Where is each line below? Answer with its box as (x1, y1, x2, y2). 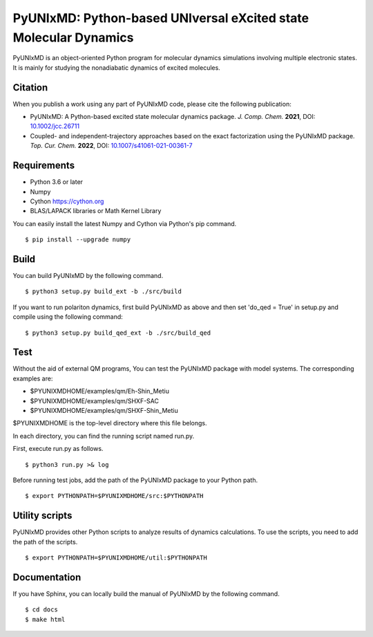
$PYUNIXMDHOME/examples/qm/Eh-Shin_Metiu (30, 387, 169, 396)
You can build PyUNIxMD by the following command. (12, 271, 164, 279)
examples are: (12, 374, 53, 382)
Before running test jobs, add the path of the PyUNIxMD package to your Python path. (12, 476, 258, 484)
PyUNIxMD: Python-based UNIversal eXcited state (12, 10, 309, 26)
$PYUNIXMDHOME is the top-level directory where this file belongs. (12, 419, 207, 427)
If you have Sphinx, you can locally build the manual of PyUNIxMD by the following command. (12, 589, 280, 598)
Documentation (12, 571, 82, 583)
